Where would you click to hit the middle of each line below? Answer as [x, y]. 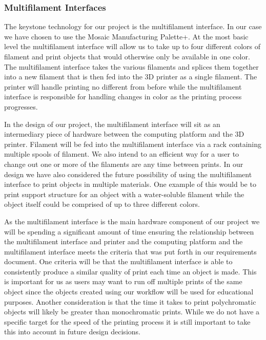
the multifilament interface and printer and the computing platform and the [124, 241]
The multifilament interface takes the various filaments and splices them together [131, 66]
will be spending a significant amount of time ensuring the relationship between [129, 231]
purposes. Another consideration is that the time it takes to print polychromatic [130, 301]
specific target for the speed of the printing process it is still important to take [127, 321]
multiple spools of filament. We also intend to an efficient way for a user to [122, 154]
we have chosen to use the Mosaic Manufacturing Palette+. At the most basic [126, 36]
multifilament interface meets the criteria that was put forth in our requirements [130, 251]
